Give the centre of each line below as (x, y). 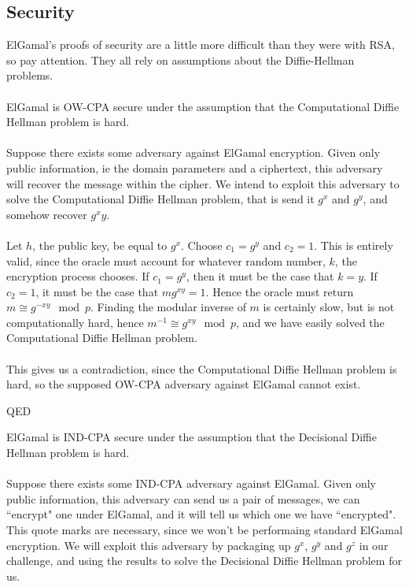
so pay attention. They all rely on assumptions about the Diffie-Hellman (181, 59)
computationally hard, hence (75, 322)
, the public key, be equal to (100, 245)
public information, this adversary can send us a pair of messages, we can (183, 498)
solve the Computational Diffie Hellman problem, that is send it (160, 199)
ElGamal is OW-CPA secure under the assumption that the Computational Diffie (203, 106)
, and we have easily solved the (310, 322)
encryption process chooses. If (78, 276)
